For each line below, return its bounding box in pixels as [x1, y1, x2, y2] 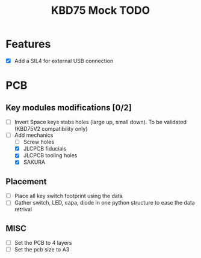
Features [5, 37, 51, 51]
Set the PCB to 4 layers [14, 239, 72, 247]
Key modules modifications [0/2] [5, 103, 132, 113]
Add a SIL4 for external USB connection [14, 57, 114, 64]
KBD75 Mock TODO [51, 4, 150, 17]
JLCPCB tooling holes [23, 152, 78, 159]
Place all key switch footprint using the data [14, 193, 123, 200]
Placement [5, 176, 47, 187]
